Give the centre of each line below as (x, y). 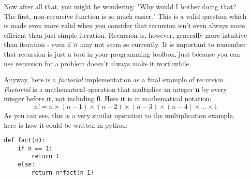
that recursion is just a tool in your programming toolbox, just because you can (122, 53)
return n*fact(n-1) (63, 172)
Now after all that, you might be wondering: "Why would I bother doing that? (120, 6)
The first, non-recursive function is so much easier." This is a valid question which (125, 16)
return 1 (45, 157)
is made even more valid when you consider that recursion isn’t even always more (125, 25)
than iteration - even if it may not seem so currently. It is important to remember (125, 44)
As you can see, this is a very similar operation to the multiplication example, (119, 115)
